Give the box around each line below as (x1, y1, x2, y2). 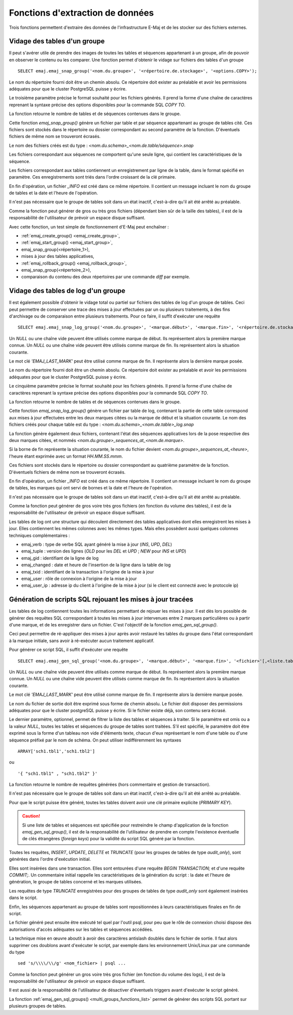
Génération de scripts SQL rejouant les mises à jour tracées (9, 595, 193, 604)
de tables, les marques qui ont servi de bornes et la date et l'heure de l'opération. (9, 485, 173, 491)
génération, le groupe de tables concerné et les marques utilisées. (9, 879, 143, 885)
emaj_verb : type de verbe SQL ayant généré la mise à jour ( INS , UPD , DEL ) (21, 541, 172, 548)
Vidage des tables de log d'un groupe (9, 287, 126, 295)
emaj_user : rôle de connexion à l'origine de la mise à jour (21, 576, 137, 581)
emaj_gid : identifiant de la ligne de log (21, 555, 99, 561)
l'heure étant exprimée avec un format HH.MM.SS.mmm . (9, 453, 123, 459)
